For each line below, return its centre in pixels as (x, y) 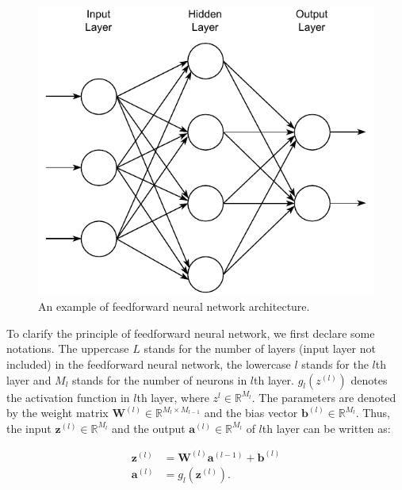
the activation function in (68, 397)
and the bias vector (251, 413)
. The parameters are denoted (324, 397)
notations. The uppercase (68, 348)
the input (29, 428)
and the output (149, 428)
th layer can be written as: (326, 428)
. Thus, (373, 413)
